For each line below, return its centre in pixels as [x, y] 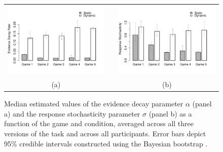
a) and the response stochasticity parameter [72, 113]
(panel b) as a [170, 113]
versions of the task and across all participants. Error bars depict [105, 134]
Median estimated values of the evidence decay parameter [94, 104]
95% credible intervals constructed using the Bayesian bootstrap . [106, 143]
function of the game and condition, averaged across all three [99, 123]
